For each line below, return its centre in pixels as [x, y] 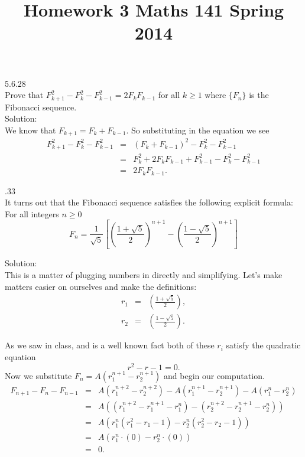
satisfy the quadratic [263, 345]
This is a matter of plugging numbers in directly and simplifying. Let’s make [144, 275]
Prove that [24, 95]
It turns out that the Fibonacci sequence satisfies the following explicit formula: [149, 202]
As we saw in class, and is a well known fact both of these [110, 345]
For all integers [32, 213]
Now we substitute [38, 375]
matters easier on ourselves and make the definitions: [101, 286]
